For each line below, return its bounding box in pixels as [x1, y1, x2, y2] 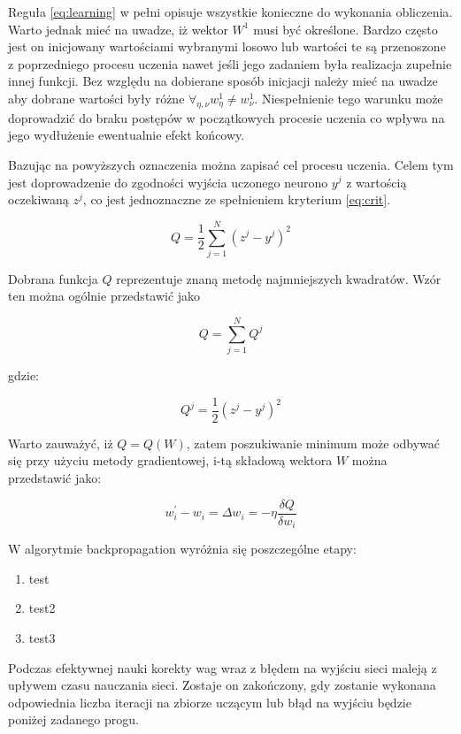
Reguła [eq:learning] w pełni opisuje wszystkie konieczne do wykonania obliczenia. [8, 3, 453, 20]
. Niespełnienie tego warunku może [254, 88, 443, 107]
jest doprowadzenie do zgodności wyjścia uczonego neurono [8, 172, 328, 191]
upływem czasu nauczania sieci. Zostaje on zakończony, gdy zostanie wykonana [8, 676, 436, 694]
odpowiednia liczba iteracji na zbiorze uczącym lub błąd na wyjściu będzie [8, 692, 411, 711]
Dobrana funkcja [8, 269, 98, 287]
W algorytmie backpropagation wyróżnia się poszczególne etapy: [8, 539, 357, 558]
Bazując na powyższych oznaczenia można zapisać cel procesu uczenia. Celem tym [8, 155, 454, 173]
